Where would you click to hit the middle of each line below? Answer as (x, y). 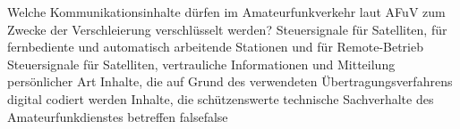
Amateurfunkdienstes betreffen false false (118, 116)
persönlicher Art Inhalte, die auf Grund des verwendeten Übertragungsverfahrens (230, 81)
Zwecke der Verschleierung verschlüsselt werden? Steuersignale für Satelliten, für (227, 29)
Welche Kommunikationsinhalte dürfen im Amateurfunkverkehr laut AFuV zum (226, 12)
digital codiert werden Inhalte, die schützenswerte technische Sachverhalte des (221, 98)
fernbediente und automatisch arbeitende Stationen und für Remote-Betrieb (215, 47)
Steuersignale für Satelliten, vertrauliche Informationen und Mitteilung (201, 64)
